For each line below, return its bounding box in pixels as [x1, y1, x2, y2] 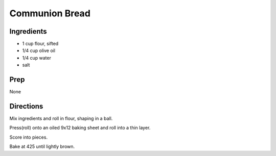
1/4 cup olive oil [22, 47, 56, 54]
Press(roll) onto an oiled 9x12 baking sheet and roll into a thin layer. [9, 125, 151, 131]
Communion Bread [9, 8, 90, 19]
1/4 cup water [22, 55, 51, 61]
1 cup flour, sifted [22, 41, 59, 47]
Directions [9, 102, 43, 111]
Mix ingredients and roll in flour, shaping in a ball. [9, 115, 113, 122]
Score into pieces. [9, 134, 48, 140]
